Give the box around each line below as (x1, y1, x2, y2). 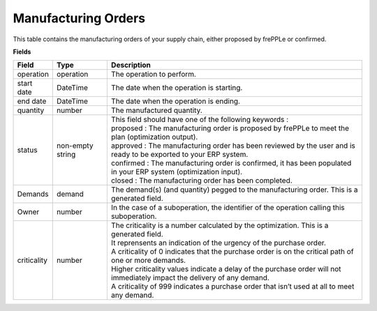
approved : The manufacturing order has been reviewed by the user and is (110, 141, 355, 151)
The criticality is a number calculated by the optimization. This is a (110, 220, 329, 230)
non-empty (57, 141, 94, 151)
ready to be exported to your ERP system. (110, 150, 249, 160)
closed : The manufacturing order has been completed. (110, 176, 293, 185)
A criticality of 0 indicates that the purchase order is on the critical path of (110, 247, 354, 257)
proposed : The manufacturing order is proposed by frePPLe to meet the (110, 123, 349, 133)
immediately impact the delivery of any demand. (110, 273, 270, 282)
